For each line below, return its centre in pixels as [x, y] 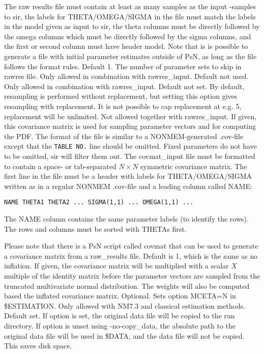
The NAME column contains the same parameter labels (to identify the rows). [126, 219]
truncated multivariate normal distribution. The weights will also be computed [127, 285]
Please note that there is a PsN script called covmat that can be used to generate [131, 246]
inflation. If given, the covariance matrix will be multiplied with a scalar [116, 266]
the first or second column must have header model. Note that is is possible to [126, 46]
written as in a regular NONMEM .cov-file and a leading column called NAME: [128, 186]
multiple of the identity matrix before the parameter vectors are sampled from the [132, 275]
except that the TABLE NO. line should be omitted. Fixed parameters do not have [130, 146]
